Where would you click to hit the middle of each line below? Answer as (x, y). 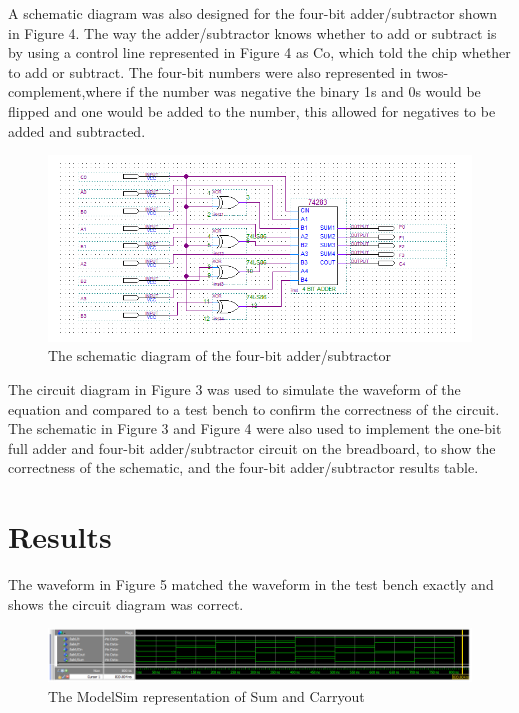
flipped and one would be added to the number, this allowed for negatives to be (252, 110)
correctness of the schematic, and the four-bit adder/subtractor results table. (243, 467)
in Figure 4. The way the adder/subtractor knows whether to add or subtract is (252, 32)
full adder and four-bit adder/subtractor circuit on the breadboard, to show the (252, 447)
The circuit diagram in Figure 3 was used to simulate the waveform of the (234, 388)
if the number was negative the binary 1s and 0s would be (303, 91)
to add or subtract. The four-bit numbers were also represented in (210, 71)
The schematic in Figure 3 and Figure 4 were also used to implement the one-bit (255, 428)
